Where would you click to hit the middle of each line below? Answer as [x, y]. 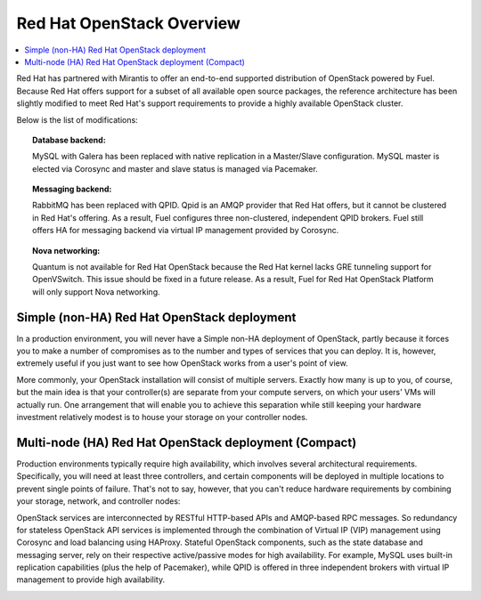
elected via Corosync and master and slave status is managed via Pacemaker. [175, 168]
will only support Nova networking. [96, 292]
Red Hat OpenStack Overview [128, 23]
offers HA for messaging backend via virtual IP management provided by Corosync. [186, 231]
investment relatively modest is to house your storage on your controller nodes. [162, 418]
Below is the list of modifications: [77, 119]
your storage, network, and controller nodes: [98, 501]
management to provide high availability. [90, 580]
